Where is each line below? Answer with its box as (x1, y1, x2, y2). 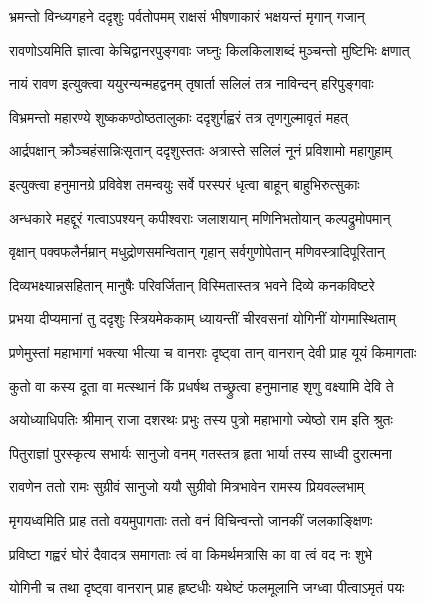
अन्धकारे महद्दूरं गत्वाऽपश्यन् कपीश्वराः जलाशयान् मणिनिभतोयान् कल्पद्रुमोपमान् (9, 207, 391, 228)
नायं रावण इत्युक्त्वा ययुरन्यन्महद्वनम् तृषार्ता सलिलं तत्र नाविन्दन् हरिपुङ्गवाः (9, 73, 374, 94)
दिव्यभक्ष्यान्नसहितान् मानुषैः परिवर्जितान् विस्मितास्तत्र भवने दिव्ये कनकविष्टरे (9, 274, 375, 295)
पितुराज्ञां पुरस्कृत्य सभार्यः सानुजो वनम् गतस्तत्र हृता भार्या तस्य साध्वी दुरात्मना (9, 442, 393, 463)
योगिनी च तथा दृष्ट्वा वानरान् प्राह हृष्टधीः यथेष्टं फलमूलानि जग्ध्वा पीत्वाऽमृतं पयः (9, 577, 405, 598)
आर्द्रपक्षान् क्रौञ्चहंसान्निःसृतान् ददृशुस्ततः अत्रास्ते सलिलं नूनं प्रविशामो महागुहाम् (9, 140, 392, 161)
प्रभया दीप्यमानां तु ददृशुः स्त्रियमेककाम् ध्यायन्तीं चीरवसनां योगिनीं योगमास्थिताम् (9, 308, 396, 329)
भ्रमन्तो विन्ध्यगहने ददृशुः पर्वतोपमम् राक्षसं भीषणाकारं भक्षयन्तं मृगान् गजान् (9, 6, 365, 26)
